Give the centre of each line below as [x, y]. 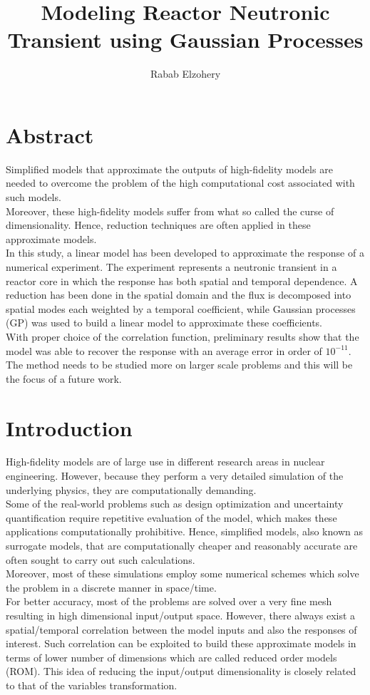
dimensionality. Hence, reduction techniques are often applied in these [158, 225]
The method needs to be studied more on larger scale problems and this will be [179, 365]
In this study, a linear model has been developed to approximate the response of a [185, 253]
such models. [34, 197]
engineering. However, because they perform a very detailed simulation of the [175, 476]
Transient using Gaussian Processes [185, 40]
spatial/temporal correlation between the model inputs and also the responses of [181, 629]
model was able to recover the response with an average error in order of [164, 350]
